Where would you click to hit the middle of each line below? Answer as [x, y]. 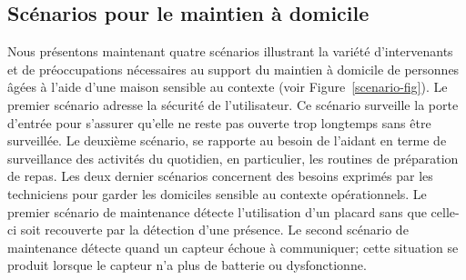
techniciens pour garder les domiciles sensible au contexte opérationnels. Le [217, 193]
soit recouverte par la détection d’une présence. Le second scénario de [214, 230]
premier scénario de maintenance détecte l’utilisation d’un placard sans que [217, 211]
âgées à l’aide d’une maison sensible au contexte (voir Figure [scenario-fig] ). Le [228, 87]
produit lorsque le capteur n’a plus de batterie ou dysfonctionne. [187, 265]
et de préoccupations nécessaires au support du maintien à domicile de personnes [233, 69]
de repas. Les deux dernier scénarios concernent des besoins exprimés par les [220, 176]
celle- [445, 211]
